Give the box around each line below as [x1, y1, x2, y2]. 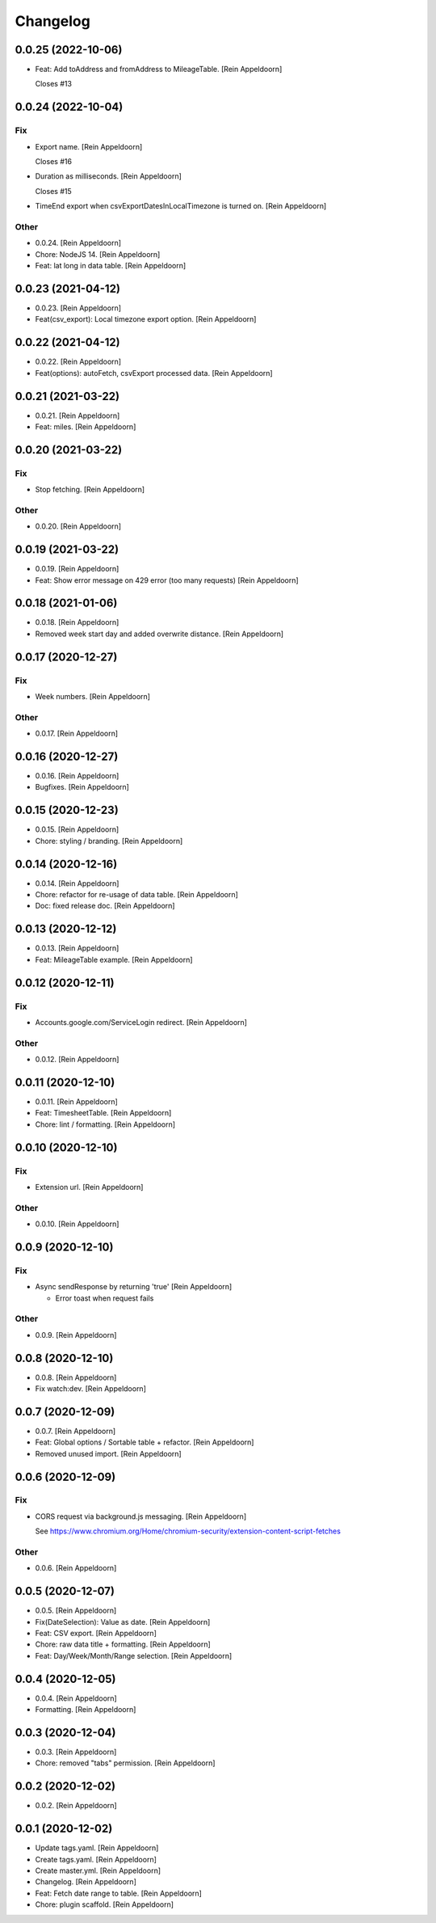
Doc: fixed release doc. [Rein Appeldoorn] [35, 901, 175, 911]
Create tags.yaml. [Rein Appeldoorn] [35, 1854, 157, 1864]
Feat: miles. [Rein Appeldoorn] [35, 421, 136, 432]
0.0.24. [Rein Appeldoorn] [35, 238, 121, 248]
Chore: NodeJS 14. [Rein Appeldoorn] [35, 249, 161, 259]
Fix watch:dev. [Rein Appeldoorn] [35, 1384, 147, 1394]
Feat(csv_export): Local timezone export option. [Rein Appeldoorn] [35, 314, 257, 324]
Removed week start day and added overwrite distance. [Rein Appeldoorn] [35, 629, 284, 639]
